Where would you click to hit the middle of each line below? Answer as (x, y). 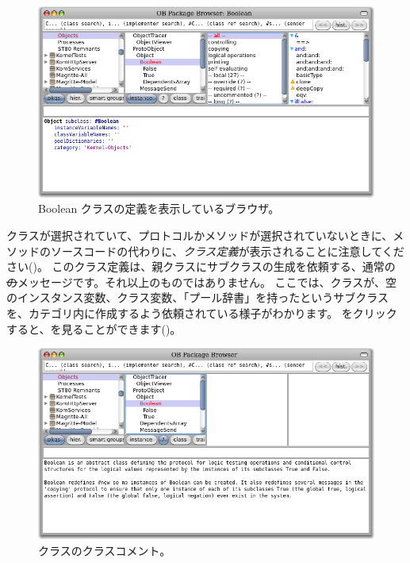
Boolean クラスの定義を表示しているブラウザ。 (159, 208)
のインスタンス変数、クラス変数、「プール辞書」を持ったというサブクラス (197, 297)
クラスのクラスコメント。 (105, 550)
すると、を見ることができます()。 (94, 328)
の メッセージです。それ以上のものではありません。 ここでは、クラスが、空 (201, 281)
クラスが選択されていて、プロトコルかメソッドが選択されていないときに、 (200, 235)
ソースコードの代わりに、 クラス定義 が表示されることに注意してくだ (227, 251)
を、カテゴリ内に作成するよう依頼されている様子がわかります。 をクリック (202, 313)
